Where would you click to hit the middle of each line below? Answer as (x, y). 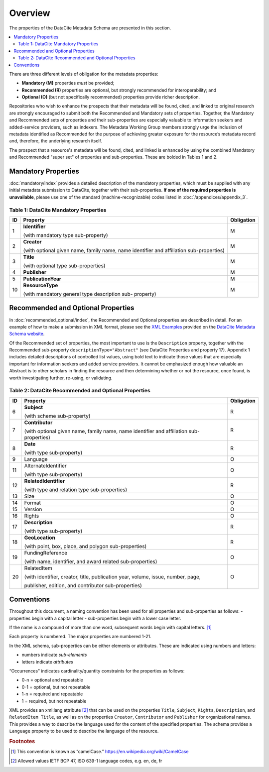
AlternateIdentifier (45, 465)
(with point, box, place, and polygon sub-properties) (85, 546)
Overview (30, 13)
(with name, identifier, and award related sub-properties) (91, 561)
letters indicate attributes (47, 662)
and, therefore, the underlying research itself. (56, 141)
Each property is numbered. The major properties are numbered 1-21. (80, 637)
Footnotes (22, 741)
